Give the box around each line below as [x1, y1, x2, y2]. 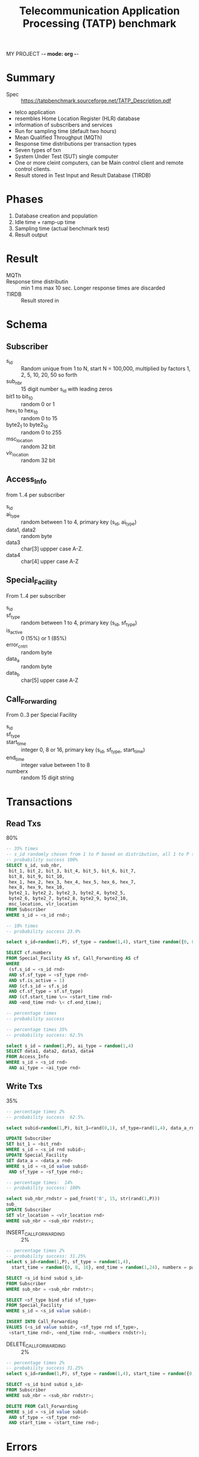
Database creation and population [14, 212, 98, 219]
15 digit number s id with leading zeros [21, 385, 113, 394]
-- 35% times [6, 846, 38, 852]
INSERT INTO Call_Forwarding [6, 1318, 78, 1325]
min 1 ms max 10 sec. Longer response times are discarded [21, 284, 166, 291]
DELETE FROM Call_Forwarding [6, 1403, 78, 1409]
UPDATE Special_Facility [6, 1152, 68, 1159]
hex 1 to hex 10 [6, 407, 38, 416]
